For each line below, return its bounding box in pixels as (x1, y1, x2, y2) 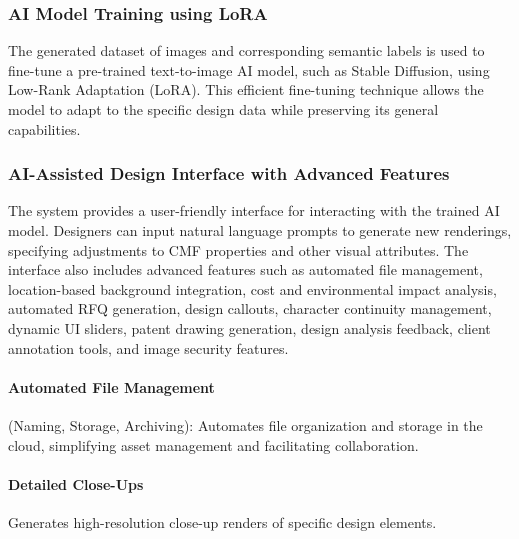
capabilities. (8, 118, 81, 139)
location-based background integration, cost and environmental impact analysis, (8, 278, 497, 299)
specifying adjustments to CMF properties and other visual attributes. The (8, 239, 469, 260)
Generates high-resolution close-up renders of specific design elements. (8, 511, 437, 532)
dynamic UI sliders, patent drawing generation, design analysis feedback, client (8, 317, 491, 338)
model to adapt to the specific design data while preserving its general (8, 99, 439, 119)
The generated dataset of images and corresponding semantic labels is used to (8, 40, 485, 61)
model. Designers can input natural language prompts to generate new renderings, (8, 220, 512, 240)
